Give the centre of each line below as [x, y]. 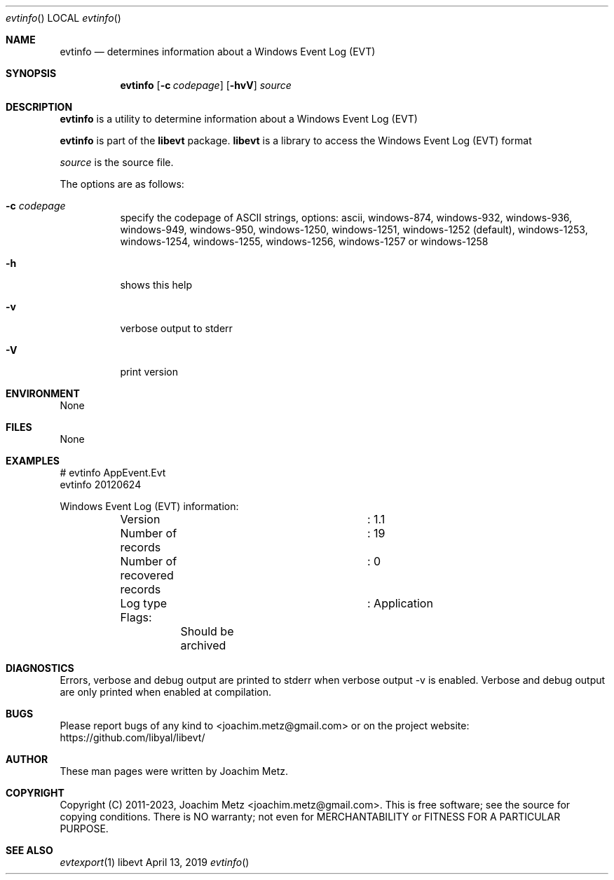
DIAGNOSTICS [40, 668]
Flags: [136, 617]
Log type [144, 603]
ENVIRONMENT [43, 393]
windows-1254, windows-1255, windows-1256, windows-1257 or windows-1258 [304, 241]
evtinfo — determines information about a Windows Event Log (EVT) [218, 51]
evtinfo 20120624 [101, 484]
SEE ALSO [29, 850]
